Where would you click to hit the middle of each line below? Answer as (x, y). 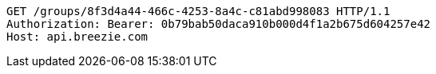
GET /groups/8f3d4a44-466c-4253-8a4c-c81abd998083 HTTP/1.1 (198, 11)
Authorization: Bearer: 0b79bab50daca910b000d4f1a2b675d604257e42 (219, 24)
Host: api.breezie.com (77, 37)
